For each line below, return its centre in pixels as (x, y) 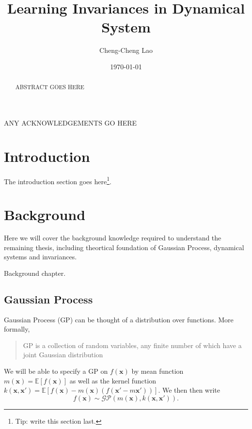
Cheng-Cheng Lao (126, 50)
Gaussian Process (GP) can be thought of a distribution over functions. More (119, 319)
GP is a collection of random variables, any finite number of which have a (132, 345)
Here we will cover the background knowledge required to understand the (113, 238)
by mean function (157, 371)
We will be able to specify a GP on (56, 371)
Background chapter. (35, 273)
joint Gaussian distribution (63, 355)
